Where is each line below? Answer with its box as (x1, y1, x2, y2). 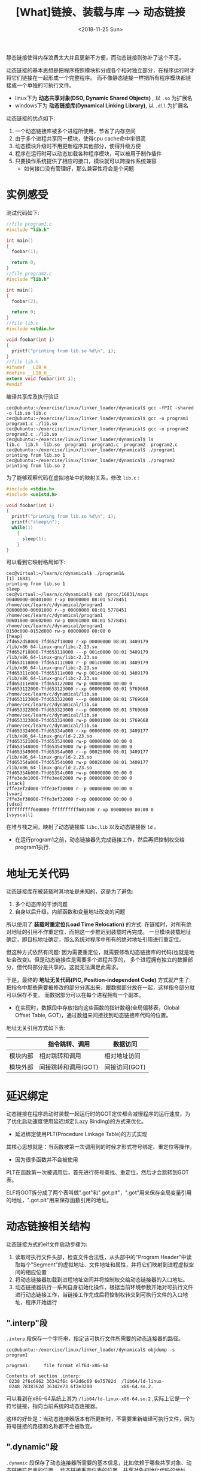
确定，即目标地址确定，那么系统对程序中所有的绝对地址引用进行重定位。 (6, 936, 184, 943)
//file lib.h (6, 359, 39, 365)
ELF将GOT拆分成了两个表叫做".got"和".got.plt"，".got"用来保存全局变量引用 (6, 1189, 192, 1196)
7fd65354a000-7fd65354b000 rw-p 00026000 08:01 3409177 (6, 760, 148, 766)
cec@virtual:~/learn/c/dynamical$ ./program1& (6, 571, 124, 577)
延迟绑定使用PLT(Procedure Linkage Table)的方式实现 (14, 1131, 148, 1138)
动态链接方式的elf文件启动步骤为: (6, 1241, 88, 1248)
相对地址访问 (104, 1051, 141, 1060)
